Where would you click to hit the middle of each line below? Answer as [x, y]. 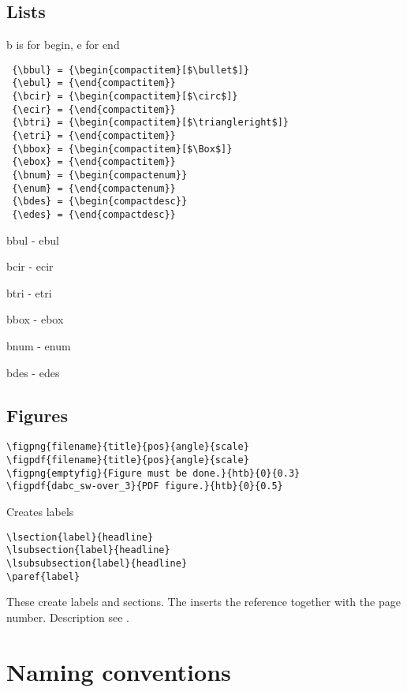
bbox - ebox [35, 319]
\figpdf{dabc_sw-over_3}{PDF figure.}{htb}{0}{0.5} [145, 486]
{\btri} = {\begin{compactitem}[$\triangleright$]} [150, 123]
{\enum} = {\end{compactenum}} [94, 188]
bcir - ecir [30, 266]
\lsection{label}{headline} [80, 537]
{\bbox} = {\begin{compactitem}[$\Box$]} [122, 149]
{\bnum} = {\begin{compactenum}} [100, 176]
